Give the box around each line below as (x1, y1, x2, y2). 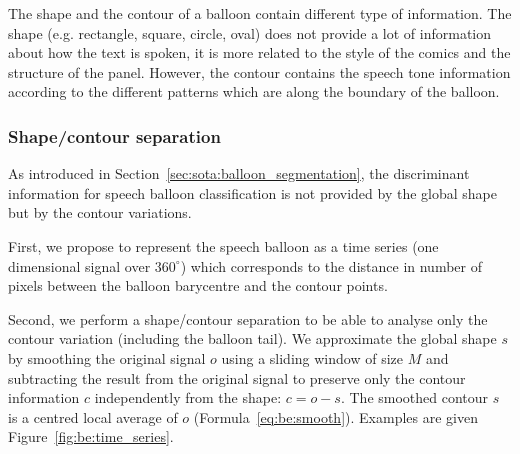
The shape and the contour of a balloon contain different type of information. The (8, 3, 512, 23)
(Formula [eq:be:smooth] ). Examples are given (193, 406, 478, 427)
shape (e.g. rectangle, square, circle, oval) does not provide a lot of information (8, 22, 492, 43)
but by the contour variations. (8, 202, 192, 223)
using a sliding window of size (221, 347, 403, 368)
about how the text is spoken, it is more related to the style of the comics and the (8, 42, 511, 63)
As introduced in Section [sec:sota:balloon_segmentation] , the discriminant (8, 163, 470, 184)
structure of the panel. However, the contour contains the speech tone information (8, 61, 511, 82)
